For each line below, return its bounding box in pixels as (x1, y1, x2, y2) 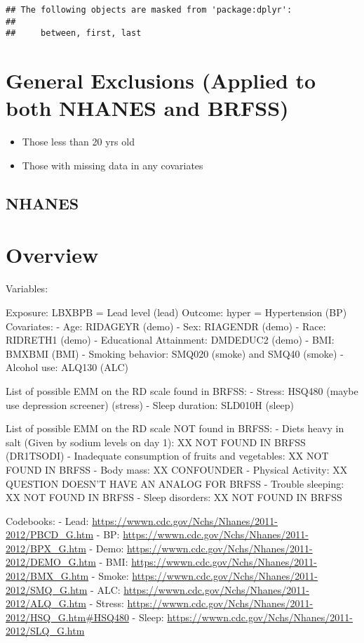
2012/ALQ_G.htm (6, 596, 87, 611)
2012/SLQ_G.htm (6, 623, 85, 638)
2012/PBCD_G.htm (6, 527, 94, 542)
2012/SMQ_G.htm (6, 582, 88, 597)
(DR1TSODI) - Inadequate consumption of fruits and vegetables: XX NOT (6, 448, 329, 463)
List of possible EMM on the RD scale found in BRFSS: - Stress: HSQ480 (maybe (6, 383, 358, 398)
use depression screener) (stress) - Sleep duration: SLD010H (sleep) (6, 397, 295, 412)
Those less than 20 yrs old (22, 134, 135, 149)
